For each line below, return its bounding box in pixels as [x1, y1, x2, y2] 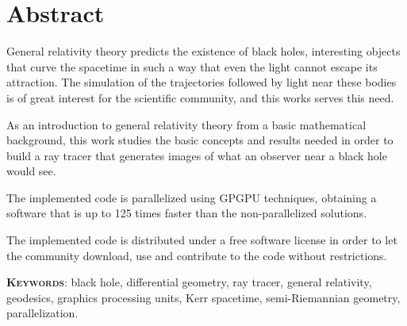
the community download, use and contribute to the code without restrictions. [6, 247, 387, 263]
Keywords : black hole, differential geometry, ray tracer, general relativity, [6, 274, 372, 290]
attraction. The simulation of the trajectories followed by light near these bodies [6, 74, 397, 90]
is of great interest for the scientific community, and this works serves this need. [6, 89, 394, 105]
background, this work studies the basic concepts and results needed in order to [6, 132, 394, 148]
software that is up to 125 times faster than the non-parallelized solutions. [6, 205, 367, 221]
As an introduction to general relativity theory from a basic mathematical [6, 116, 367, 132]
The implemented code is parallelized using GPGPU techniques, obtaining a [6, 189, 377, 205]
